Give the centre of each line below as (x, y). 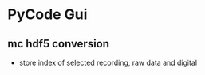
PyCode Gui (47, 15)
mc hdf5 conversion (58, 44)
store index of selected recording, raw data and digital (108, 62)
